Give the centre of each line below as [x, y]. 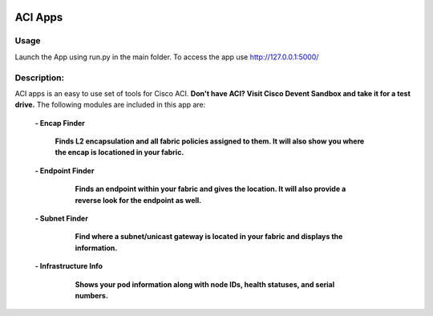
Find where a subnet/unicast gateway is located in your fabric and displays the [209, 237]
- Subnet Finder [61, 219]
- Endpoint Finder [65, 170]
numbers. [91, 295]
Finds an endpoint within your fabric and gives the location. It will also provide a [210, 189]
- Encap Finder [60, 123]
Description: [39, 78]
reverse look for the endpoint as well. [138, 200]
